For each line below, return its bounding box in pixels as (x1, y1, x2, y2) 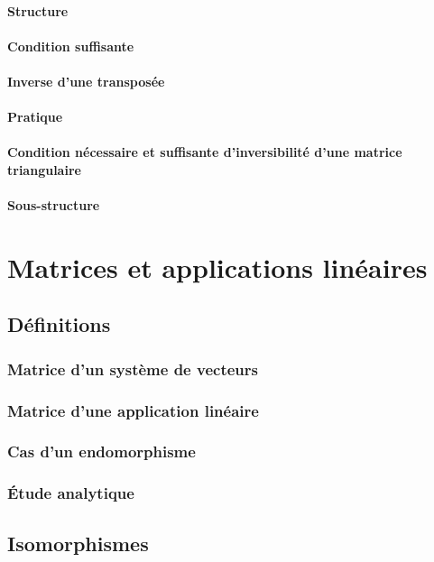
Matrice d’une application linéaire (7, 399, 259, 421)
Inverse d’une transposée (7, 71, 165, 90)
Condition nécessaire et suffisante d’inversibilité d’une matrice (7, 143, 402, 161)
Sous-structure (7, 196, 100, 215)
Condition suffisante (7, 36, 134, 55)
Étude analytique (7, 482, 134, 504)
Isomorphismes (7, 529, 149, 557)
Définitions (7, 310, 111, 338)
